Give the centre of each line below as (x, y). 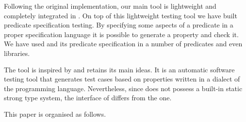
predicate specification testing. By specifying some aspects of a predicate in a (119, 25)
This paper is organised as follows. (55, 114)
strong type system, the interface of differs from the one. (88, 98)
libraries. (17, 53)
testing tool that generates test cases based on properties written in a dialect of (122, 79)
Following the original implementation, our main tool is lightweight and (110, 6)
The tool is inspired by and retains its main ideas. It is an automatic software (119, 69)
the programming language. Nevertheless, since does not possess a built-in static (123, 88)
